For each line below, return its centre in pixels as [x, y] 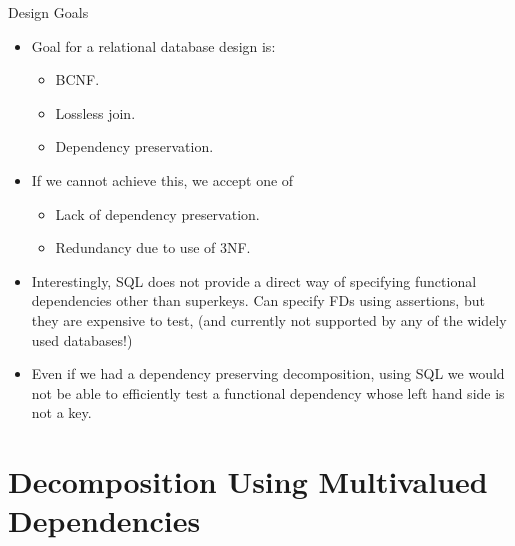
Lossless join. [95, 112]
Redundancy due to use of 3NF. [153, 247]
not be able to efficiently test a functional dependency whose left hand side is [268, 392]
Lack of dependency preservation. [157, 213]
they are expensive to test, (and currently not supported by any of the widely [269, 319]
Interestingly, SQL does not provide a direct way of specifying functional [254, 280]
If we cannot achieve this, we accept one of [162, 179]
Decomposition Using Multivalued [248, 481]
